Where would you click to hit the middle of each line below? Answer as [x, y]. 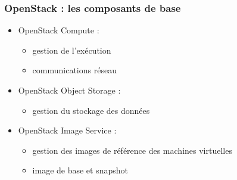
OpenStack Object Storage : [69, 90]
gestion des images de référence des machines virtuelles [132, 150]
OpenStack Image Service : [67, 130]
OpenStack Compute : [59, 30]
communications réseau [74, 70]
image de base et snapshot [80, 170]
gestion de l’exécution [72, 50]
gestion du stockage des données [91, 110]
